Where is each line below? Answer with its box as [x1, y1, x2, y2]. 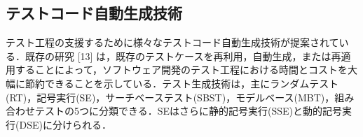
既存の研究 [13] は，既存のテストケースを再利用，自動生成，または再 [25, 48, 341, 63]
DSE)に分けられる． [19, 117, 111, 131]
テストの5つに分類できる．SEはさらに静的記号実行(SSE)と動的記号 [34, 103, 343, 118]
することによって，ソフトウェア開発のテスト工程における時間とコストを [15, 62, 348, 77]
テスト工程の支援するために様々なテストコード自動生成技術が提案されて [6, 35, 339, 50]
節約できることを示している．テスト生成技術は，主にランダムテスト [25, 75, 339, 90]
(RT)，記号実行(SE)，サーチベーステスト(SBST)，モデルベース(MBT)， [6, 89, 335, 104]
